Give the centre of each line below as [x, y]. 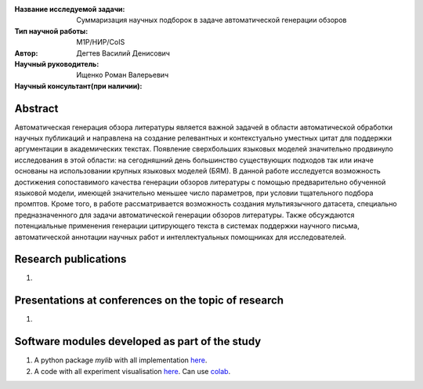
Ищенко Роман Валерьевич [123, 75]
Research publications [70, 259]
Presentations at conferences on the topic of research [149, 301]
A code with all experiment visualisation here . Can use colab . [132, 371]
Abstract [36, 109]
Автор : [26, 53]
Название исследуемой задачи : [70, 9]
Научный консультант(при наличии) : [78, 85]
